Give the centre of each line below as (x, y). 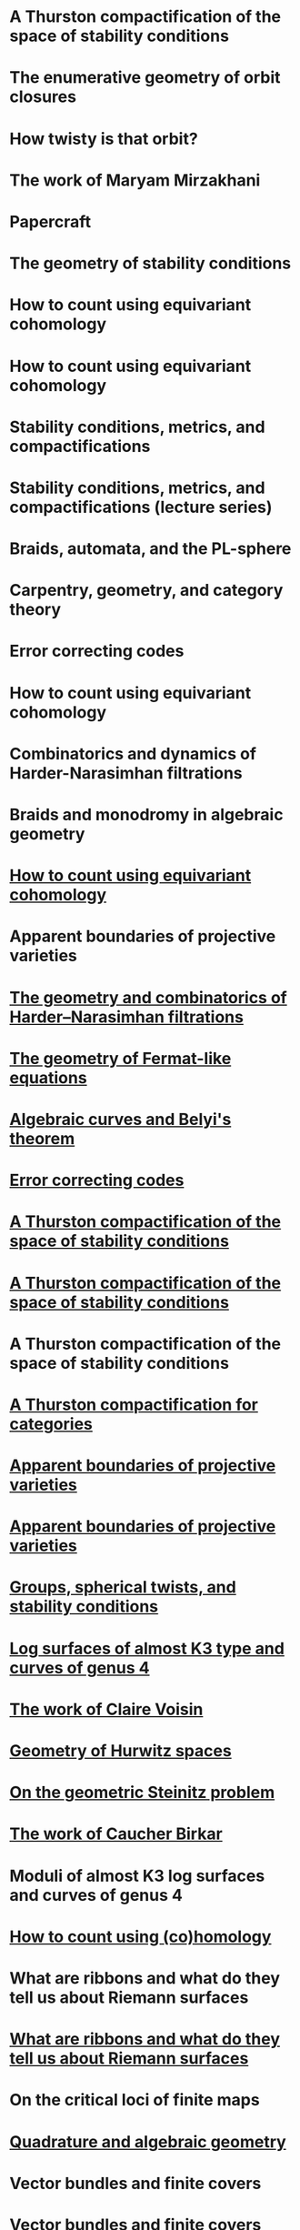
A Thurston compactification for (134, 1405)
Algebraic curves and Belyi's (120, 1119)
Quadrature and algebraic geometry (148, 2141)
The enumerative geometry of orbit (145, 78)
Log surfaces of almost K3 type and (147, 1648)
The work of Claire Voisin (106, 1709)
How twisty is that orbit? (104, 139)
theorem (42, 1138)
